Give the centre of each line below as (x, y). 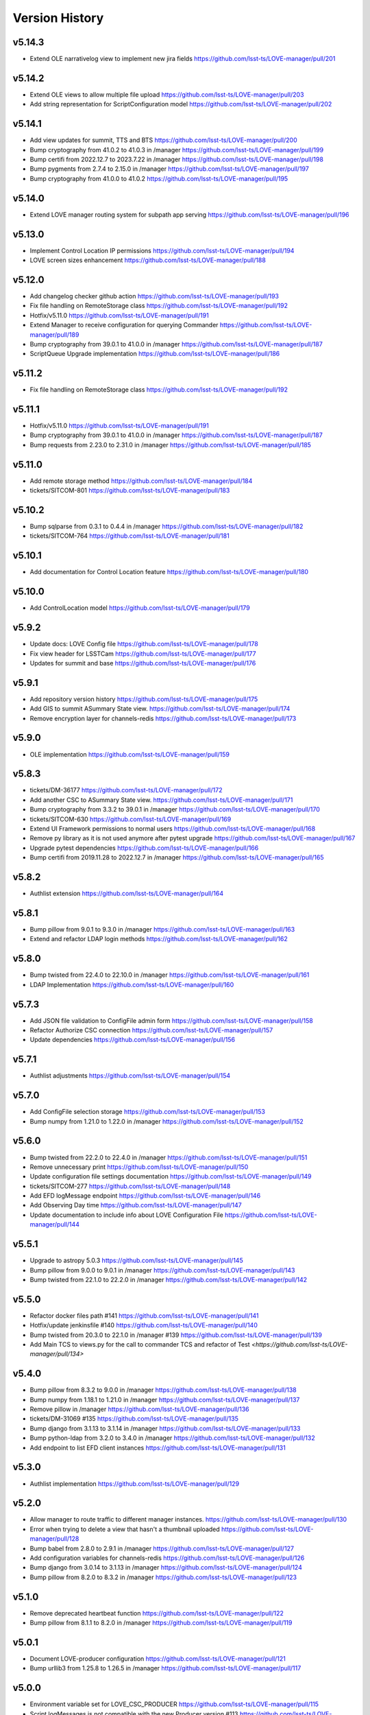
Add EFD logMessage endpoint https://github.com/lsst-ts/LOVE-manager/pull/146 (145, 1196)
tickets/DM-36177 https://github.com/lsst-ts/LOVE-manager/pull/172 (126, 790)
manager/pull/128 (54, 1539)
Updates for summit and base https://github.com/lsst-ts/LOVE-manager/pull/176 (143, 663)
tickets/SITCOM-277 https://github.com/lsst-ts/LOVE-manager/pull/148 (130, 1186)
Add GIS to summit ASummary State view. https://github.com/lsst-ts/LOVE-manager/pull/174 (160, 709)
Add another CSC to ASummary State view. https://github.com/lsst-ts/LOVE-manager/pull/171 (161, 800)
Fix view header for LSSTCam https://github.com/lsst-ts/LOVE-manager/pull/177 (143, 653)
